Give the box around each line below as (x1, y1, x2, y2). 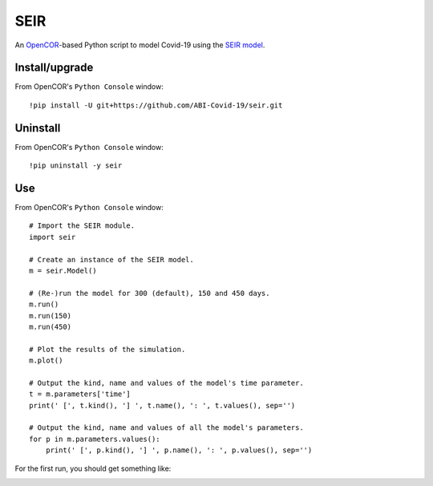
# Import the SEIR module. (29, 221, 136, 230)
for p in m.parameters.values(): (29, 434, 160, 443)
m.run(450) (29, 322, 72, 331)
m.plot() (29, 356, 63, 365)
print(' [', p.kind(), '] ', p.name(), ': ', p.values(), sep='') (45, 446, 313, 455)
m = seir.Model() (29, 266, 97, 275)
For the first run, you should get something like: (14, 464, 172, 473)
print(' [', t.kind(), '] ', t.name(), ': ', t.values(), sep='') (29, 401, 296, 410)
